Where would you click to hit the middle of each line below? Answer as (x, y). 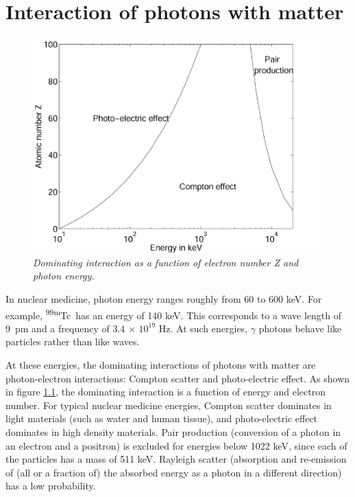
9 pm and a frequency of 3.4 (65, 328)
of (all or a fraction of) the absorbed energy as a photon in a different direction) (174, 472)
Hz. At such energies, (203, 328)
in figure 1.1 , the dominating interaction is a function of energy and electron (166, 392)
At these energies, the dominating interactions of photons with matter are (161, 364)
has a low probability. (51, 486)
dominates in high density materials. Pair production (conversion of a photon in (173, 431)
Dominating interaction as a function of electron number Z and (166, 262)
